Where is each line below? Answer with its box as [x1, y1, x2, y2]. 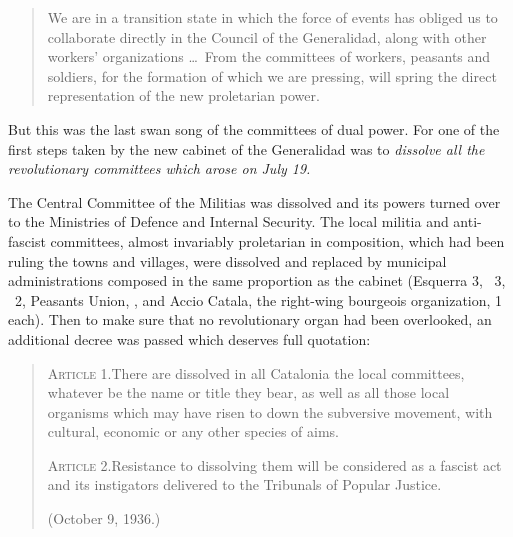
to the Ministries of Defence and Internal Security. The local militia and [8, 211, 449, 232]
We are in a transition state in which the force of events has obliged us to [47, 7, 498, 27]
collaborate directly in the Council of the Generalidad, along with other [47, 26, 487, 47]
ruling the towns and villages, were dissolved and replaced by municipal [8, 250, 447, 271]
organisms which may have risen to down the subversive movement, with [47, 401, 493, 422]
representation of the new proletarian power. [47, 85, 320, 106]
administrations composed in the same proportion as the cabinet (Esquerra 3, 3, [8, 270, 506, 291]
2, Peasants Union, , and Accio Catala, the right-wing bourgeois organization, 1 [14, 289, 503, 310]
